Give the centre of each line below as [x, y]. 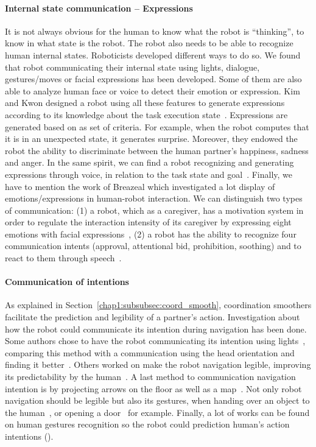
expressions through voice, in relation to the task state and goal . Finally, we [149, 174]
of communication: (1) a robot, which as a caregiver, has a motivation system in [154, 210]
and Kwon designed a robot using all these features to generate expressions [145, 103]
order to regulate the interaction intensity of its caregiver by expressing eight [148, 222]
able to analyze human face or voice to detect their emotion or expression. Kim [153, 90]
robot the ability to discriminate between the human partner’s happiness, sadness [157, 150]
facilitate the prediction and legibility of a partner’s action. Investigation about [153, 317]
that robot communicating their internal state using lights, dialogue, [132, 67]
